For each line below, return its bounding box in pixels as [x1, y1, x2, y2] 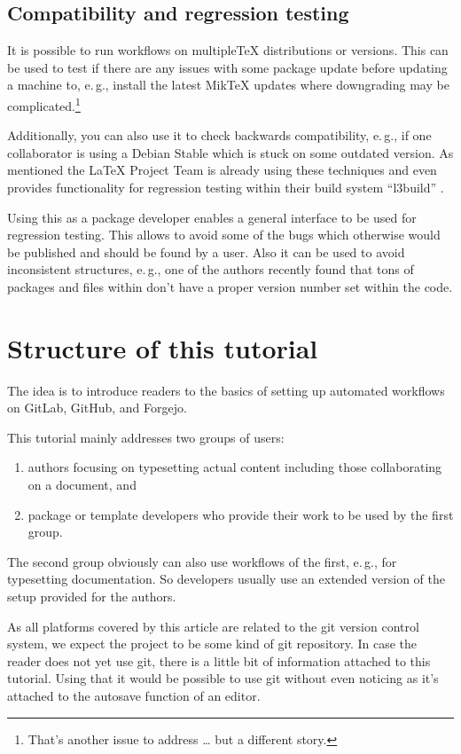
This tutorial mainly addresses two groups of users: [7, 428, 285, 446]
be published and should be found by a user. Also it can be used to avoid [7, 242, 405, 261]
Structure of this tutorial [7, 329, 318, 365]
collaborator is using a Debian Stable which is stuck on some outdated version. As [7, 143, 454, 161]
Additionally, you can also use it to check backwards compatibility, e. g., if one [7, 126, 432, 145]
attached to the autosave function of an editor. [7, 687, 261, 705]
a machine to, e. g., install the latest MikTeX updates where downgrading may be [7, 75, 449, 94]
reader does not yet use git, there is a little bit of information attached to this [7, 651, 431, 670]
